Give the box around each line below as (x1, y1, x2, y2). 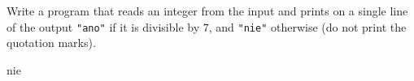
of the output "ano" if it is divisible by (7, 18, 200, 35)
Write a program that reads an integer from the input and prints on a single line (7, 2, 408, 19)
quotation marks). (7, 34, 96, 51)
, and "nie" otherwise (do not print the (208, 18, 407, 35)
